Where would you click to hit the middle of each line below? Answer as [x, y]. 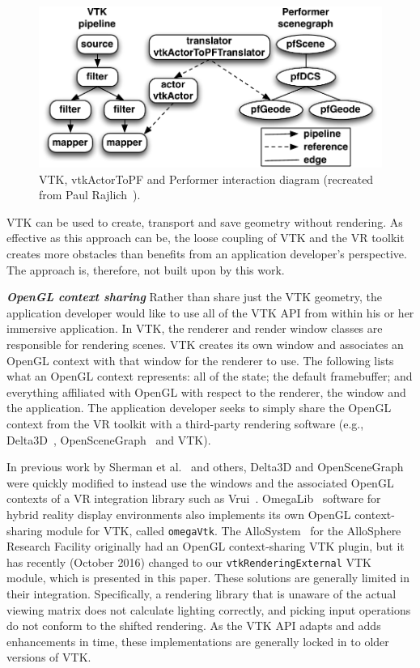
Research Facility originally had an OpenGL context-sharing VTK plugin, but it [206, 546]
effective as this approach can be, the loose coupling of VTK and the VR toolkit [206, 238]
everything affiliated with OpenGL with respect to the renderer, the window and [206, 391]
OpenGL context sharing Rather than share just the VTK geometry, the [194, 297]
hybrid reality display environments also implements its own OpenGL [179, 514]
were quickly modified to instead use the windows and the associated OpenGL [200, 482]
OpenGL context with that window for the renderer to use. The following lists [200, 360]
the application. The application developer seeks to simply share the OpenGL [199, 408]
